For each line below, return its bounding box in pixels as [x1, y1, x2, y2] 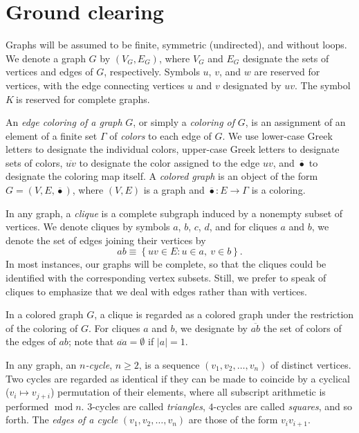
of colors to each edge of [109, 128, 212, 142]
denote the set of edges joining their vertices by [6, 232, 206, 247]
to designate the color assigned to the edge [79, 155, 260, 169]
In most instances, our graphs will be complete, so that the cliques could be [6, 257, 326, 271]
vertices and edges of [6, 64, 93, 79]
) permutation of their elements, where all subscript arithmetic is [50, 385, 326, 399]
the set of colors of [263, 320, 342, 335]
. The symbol [295, 77, 351, 92]
